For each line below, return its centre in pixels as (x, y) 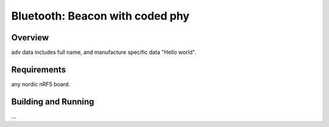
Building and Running (53, 102)
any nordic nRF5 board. (41, 84)
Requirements (39, 69)
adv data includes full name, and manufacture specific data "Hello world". (104, 53)
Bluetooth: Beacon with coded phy (101, 16)
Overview (30, 38)
